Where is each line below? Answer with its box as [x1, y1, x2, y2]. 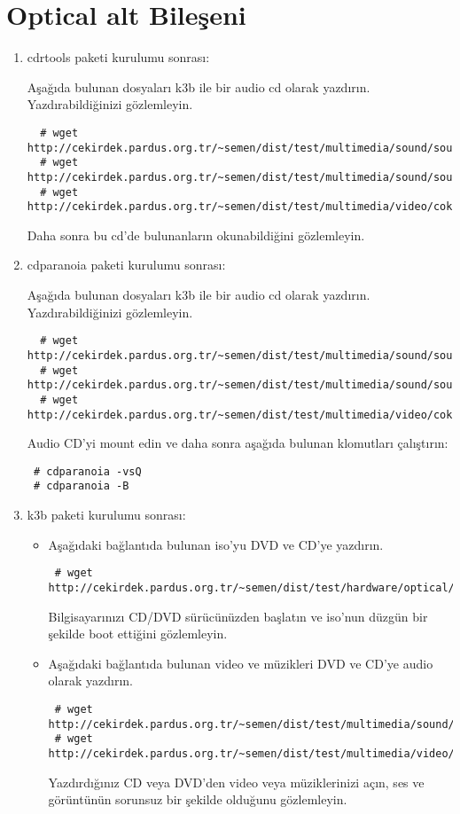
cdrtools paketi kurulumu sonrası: [27, 48, 210, 67]
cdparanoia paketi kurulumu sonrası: [27, 255, 226, 274]
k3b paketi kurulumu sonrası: [27, 505, 186, 524]
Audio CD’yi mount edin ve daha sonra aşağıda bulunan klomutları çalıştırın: [27, 434, 448, 452]
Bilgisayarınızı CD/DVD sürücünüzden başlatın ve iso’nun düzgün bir [48, 607, 428, 625]
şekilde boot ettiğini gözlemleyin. [48, 624, 228, 643]
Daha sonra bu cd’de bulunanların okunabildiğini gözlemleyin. [27, 225, 365, 244]
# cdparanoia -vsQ [33, 465, 142, 478]
